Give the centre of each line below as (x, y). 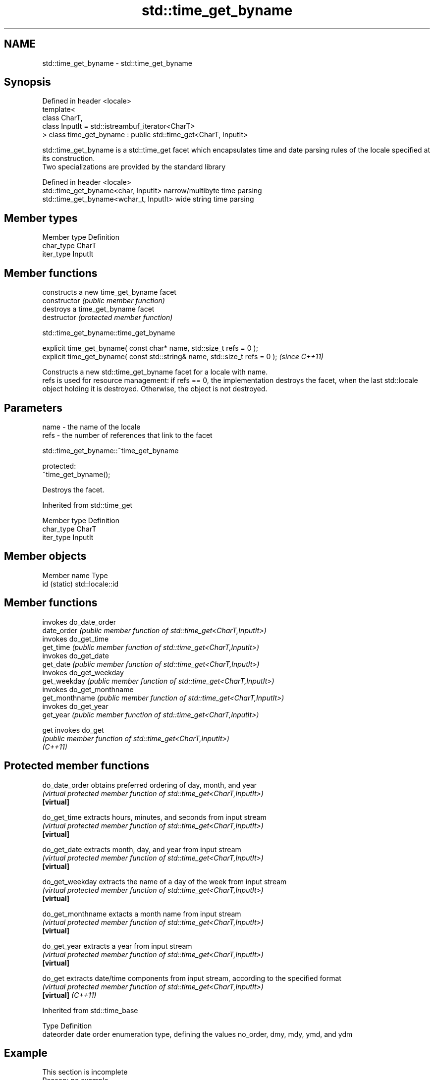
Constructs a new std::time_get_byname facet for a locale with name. (155, 372)
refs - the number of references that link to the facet (127, 435)
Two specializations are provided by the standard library (134, 167)
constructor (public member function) (104, 301)
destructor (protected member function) (108, 318)
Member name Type (75, 575)
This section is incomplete (85, 1072)
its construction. (69, 159)
